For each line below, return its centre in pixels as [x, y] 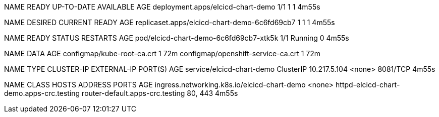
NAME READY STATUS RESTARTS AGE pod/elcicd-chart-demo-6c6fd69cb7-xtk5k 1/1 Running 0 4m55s [177, 38]
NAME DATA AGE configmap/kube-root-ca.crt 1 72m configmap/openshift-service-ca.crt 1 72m [162, 53]
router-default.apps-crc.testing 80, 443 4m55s [160, 93]
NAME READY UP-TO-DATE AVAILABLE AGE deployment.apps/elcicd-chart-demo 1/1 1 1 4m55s [162, 7]
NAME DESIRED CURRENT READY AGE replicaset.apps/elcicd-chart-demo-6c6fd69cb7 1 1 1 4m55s [170, 22]
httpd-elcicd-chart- [368, 85]
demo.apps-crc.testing [42, 93]
